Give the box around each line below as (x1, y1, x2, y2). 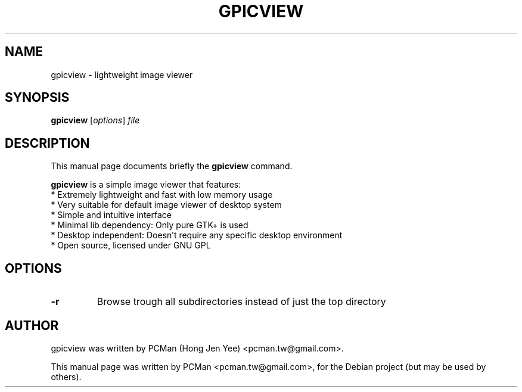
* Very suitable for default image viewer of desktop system (51, 200, 282, 210)
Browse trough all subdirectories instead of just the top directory (97, 295, 386, 308)
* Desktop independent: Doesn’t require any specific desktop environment (51, 230, 343, 241)
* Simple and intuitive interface (51, 210, 172, 220)
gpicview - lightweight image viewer (51, 69, 193, 80)
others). (51, 371, 82, 382)
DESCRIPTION (5, 135, 90, 151)
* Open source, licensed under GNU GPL (51, 240, 211, 251)
